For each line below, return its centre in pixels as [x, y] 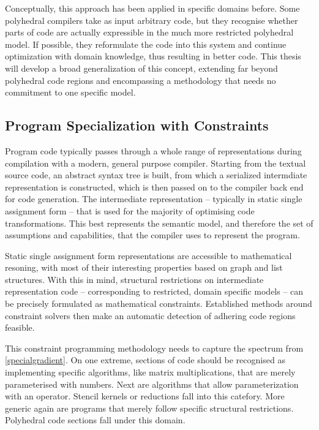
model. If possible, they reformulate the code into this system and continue [146, 44]
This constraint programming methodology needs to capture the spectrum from [154, 348]
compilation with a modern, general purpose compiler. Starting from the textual [156, 163]
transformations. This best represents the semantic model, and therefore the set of [159, 223]
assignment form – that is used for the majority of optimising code [130, 210]
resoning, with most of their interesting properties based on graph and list [144, 267]
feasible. [20, 327]
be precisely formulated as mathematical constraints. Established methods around [159, 304]
